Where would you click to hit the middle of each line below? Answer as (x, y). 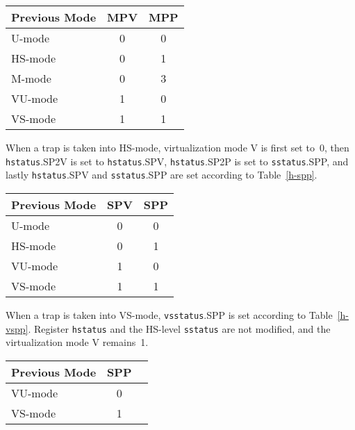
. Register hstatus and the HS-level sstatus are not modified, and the (179, 328)
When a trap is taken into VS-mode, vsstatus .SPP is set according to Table (169, 314)
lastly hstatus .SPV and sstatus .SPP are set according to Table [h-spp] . (162, 175)
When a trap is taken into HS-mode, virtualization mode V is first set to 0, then (177, 147)
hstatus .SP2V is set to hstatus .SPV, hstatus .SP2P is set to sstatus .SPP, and (177, 161)
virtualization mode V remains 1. (77, 342)
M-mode (31, 78)
